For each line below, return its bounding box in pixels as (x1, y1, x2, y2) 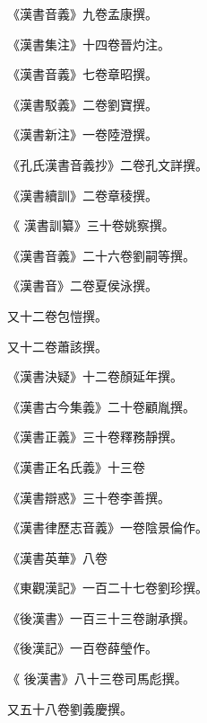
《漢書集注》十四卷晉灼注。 (7, 34, 170, 53)
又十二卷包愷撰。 (7, 306, 108, 325)
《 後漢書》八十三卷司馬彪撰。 (7, 669, 187, 688)
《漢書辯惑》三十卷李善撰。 (7, 487, 170, 506)
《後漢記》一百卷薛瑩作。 (7, 638, 158, 657)
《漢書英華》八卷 (7, 548, 108, 567)
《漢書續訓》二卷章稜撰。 (7, 185, 158, 204)
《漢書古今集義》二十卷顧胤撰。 (7, 397, 195, 415)
